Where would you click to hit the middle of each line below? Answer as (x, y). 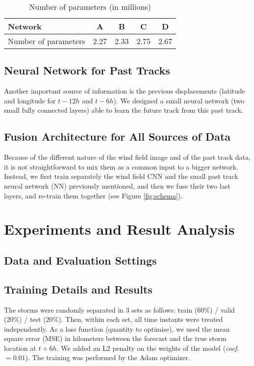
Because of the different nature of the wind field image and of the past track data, (127, 157)
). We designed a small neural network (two (179, 100)
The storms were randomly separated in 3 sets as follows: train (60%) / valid (119, 309)
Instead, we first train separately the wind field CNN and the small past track (121, 176)
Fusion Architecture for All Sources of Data (117, 136)
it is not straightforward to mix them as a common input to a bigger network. (121, 166)
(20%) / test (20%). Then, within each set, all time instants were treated (114, 319)
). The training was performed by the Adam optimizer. (108, 357)
